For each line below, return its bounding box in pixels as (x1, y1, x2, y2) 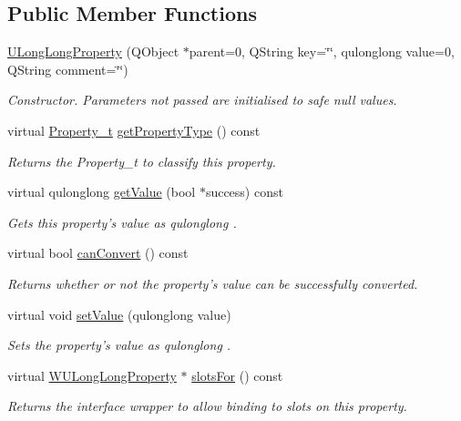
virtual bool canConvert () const (7, 243, 189, 262)
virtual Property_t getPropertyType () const (7, 120, 261, 139)
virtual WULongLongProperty (7, 365, 177, 385)
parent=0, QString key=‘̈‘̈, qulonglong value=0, (189, 42, 455, 61)
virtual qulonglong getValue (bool (7, 182, 196, 201)
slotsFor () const (191, 365, 283, 385)
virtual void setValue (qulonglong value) (7, 304, 231, 323)
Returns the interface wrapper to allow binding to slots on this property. (7, 396, 407, 416)
